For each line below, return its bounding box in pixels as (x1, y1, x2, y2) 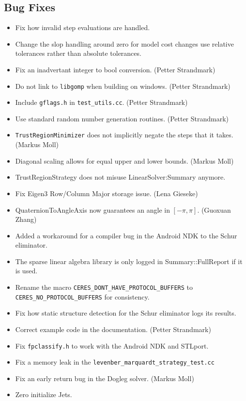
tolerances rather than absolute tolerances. (15, 48, 141, 58)
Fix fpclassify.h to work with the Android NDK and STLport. (15, 340, 209, 351)
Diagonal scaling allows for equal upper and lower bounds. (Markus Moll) (15, 155, 234, 166)
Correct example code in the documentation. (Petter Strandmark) (15, 324, 211, 334)
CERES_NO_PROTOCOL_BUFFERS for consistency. (15, 291, 150, 301)
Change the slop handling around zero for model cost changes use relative (15, 38, 234, 49)
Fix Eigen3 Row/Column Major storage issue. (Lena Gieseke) (15, 188, 198, 198)
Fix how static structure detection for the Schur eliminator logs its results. (15, 308, 236, 318)
